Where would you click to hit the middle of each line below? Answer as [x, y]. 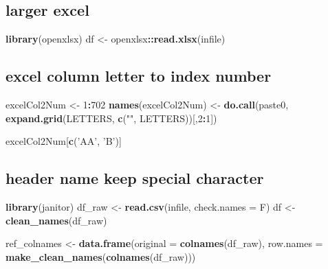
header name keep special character [135, 178]
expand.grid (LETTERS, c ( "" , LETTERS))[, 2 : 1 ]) [111, 118]
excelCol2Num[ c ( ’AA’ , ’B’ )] [64, 141]
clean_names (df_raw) [56, 220]
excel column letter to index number [139, 76]
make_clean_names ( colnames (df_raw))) [101, 256]
